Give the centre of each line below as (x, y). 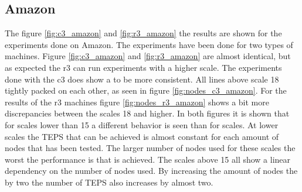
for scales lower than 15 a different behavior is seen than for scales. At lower (142, 124)
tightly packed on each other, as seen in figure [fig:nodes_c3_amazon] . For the (146, 90)
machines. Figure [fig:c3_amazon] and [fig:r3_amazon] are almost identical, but (148, 56)
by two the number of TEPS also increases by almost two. (109, 182)
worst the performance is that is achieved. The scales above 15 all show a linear (148, 159)
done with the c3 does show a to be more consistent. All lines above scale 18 (142, 79)
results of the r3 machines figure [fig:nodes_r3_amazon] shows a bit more (137, 102)
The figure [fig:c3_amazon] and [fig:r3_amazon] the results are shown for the (143, 33)
